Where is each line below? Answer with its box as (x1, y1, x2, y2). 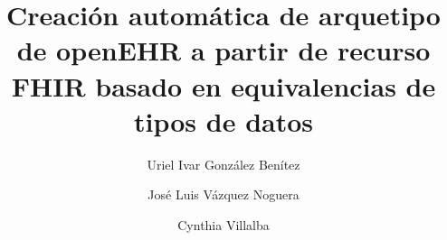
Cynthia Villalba (177, 215, 270, 234)
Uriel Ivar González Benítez (147, 154, 300, 173)
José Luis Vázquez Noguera (147, 185, 300, 204)
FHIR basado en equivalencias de (11, 67, 436, 104)
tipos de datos (133, 102, 314, 139)
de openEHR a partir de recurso (16, 32, 431, 69)
